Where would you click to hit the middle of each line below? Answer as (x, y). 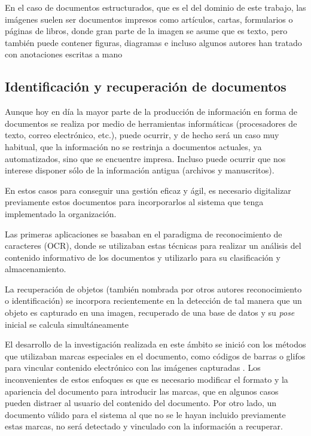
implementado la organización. (61, 213)
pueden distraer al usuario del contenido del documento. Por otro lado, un (141, 403)
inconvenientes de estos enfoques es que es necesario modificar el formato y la (147, 379)
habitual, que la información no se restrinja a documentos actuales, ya (133, 146)
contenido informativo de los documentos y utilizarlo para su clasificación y (143, 257)
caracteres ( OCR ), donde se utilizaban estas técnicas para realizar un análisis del (153, 246)
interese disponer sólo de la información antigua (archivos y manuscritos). (140, 170)
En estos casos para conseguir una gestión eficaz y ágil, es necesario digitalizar (148, 190)
